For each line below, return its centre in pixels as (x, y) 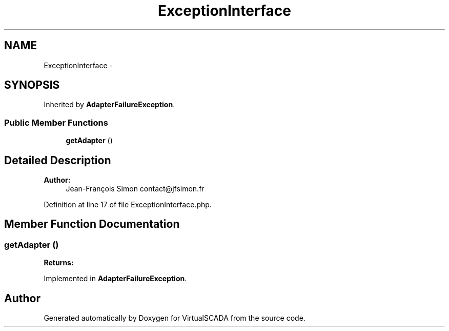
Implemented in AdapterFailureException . (115, 279)
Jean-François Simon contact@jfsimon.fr (135, 189)
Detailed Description (58, 160)
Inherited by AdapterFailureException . (109, 105)
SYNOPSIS (32, 85)
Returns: (59, 263)
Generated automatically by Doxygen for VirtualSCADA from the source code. (175, 318)
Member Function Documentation (92, 224)
